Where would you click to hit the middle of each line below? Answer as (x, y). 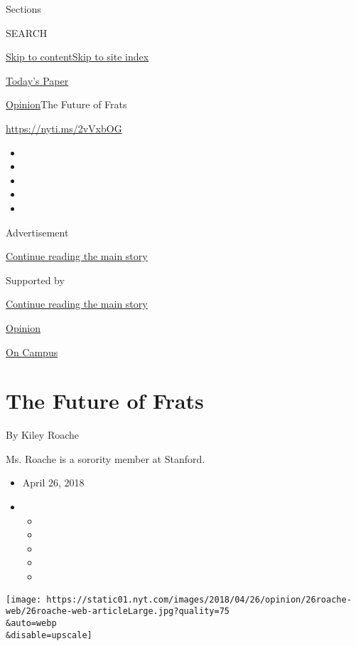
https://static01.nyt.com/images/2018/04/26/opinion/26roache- (199, 599)
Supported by (35, 280)
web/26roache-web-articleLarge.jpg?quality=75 (118, 611)
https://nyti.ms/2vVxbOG (64, 128)
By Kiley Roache (43, 435)
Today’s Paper (37, 80)
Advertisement (37, 232)
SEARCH (27, 32)
